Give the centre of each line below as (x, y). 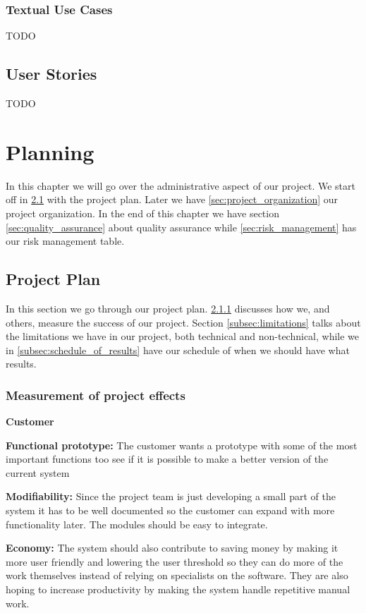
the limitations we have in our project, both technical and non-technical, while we (183, 336)
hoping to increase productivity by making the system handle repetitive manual (178, 589)
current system (38, 472)
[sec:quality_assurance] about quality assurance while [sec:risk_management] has (181, 227)
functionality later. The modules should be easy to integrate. (137, 524)
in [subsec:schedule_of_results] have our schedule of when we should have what (178, 350)
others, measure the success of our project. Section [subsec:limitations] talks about (183, 322)
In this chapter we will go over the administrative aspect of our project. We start (181, 185)
